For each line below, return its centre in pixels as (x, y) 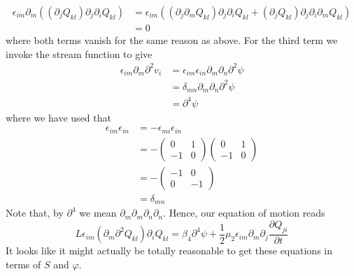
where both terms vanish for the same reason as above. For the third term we (172, 40)
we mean (98, 213)
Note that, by (35, 213)
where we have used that (58, 117)
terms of (23, 264)
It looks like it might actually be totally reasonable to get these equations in (169, 250)
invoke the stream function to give (79, 53)
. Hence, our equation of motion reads (244, 213)
